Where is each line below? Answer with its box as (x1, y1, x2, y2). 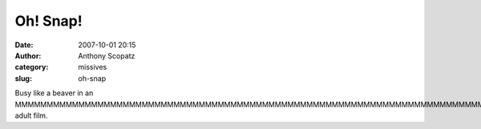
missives (78, 62, 107, 72)
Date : (14, 40, 34, 50)
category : (14, 62, 49, 72)
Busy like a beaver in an (14, 88, 94, 98)
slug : (14, 73, 32, 83)
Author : (14, 50, 42, 60)
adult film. (14, 111, 48, 120)
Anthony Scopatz (78, 50, 135, 60)
